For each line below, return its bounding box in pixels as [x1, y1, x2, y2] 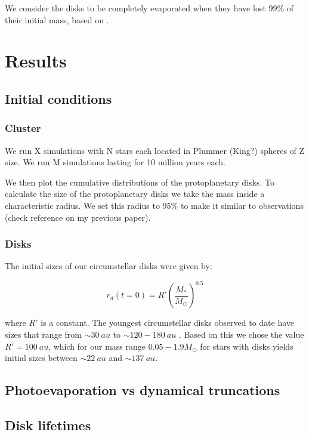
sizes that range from [5, 328, 82, 341]
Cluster [5, 121, 41, 135]
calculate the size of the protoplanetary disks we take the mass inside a [5, 187, 265, 200]
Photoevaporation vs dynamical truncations [5, 381, 280, 399]
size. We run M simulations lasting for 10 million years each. [5, 156, 225, 168]
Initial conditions [5, 89, 112, 107]
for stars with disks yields [200, 340, 293, 352]
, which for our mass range [48, 340, 146, 352]
